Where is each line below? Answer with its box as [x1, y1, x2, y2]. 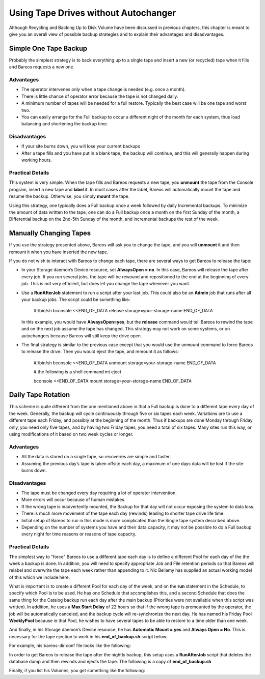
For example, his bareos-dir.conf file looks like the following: [9, 643, 131, 649]
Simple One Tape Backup [9, 44, 88, 53]
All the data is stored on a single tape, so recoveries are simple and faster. [21, 454, 171, 460]
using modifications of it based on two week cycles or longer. [9, 431, 133, 437]
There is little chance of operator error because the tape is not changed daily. [21, 93, 179, 99]
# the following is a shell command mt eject [33, 369, 122, 375]
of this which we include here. [9, 574, 70, 580]
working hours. [21, 157, 52, 163]
